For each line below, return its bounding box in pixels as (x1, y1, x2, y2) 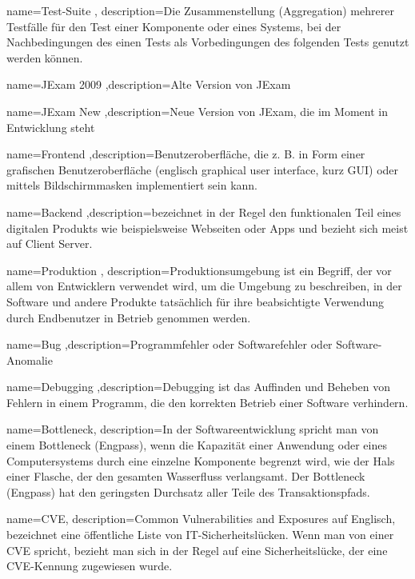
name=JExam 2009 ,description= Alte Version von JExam (6, 76, 291, 93)
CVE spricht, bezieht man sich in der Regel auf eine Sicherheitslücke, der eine (6, 541, 388, 558)
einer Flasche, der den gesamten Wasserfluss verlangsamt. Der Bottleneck (6, 468, 365, 485)
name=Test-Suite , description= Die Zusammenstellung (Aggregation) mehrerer (6, 2, 394, 18)
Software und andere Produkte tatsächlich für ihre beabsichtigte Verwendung (6, 293, 384, 309)
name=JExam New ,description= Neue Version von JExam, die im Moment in (6, 102, 389, 119)
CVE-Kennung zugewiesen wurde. (6, 557, 173, 574)
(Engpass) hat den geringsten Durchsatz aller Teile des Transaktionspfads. (6, 483, 370, 500)
